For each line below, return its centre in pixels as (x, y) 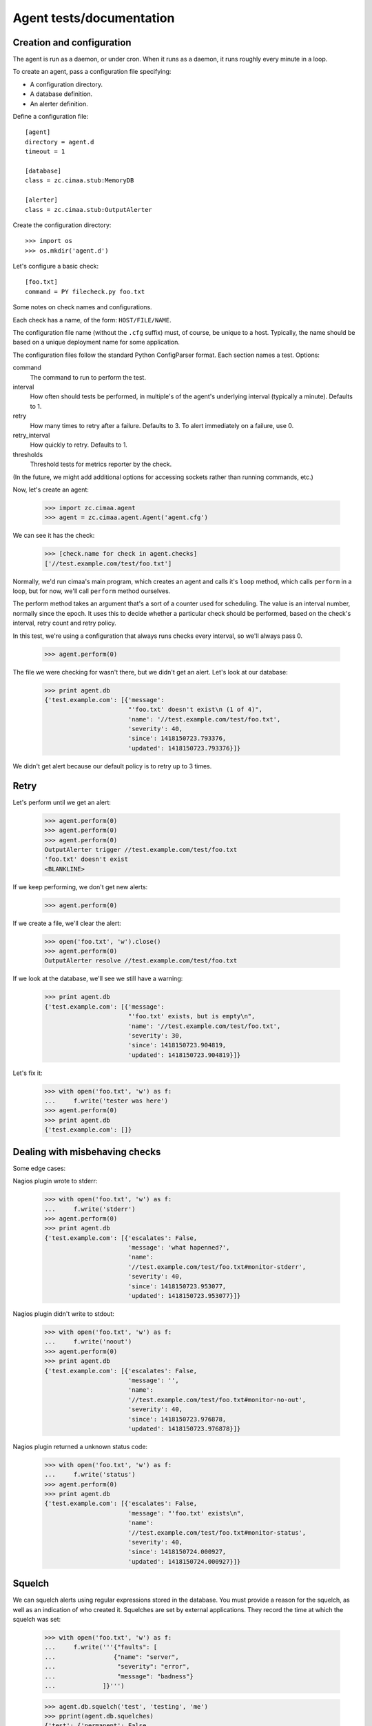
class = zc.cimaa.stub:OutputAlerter (89, 210)
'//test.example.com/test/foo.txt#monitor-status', (217, 1532)
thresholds (28, 454)
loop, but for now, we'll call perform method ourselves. (92, 591)
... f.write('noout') (88, 1342)
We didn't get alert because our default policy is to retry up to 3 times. (112, 766)
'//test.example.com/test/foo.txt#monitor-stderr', (217, 1267)
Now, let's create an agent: (51, 489)
